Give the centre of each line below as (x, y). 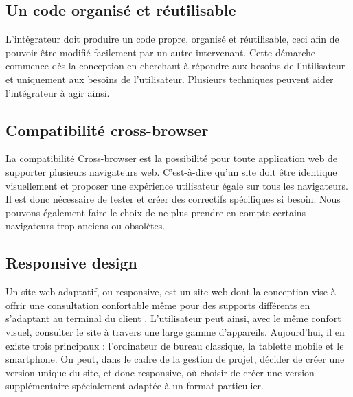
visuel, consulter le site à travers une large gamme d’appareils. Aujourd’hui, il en (175, 331)
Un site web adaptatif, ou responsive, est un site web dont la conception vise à (171, 292)
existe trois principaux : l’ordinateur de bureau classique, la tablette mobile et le (175, 345)
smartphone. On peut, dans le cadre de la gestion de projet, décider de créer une (175, 359)
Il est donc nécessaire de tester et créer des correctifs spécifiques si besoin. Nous (173, 199)
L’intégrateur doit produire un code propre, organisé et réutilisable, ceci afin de (172, 39)
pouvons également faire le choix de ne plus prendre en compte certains (156, 212)
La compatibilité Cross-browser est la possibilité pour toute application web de (172, 158)
